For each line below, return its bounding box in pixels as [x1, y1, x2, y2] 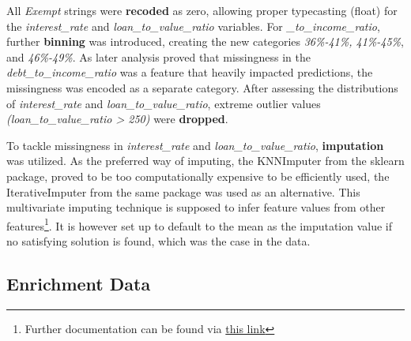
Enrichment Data [6, 271, 151, 295]
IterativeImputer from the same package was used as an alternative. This [6, 183, 360, 200]
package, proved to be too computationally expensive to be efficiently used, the [6, 167, 390, 184]
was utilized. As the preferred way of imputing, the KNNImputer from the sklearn [6, 152, 405, 169]
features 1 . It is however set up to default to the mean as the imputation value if [6, 215, 393, 234]
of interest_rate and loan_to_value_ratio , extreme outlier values [6, 95, 321, 111]
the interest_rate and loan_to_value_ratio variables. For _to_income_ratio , [6, 17, 380, 34]
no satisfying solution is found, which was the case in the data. [6, 232, 311, 249]
